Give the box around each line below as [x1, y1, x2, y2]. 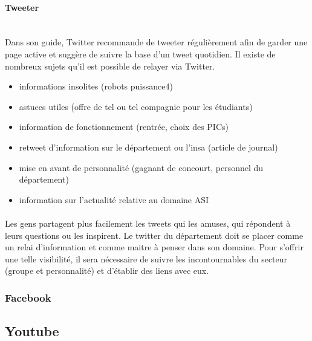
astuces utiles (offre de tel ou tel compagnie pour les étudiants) [19, 100, 253, 112]
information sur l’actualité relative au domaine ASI [19, 193, 209, 206]
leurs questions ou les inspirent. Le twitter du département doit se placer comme [5, 229, 304, 241]
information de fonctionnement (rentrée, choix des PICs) [19, 120, 229, 133]
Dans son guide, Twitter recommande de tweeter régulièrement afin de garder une [5, 36, 308, 48]
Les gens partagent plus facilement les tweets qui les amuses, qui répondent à [5, 216, 291, 229]
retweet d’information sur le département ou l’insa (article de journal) [19, 140, 278, 153]
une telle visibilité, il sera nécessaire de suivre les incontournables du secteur [5, 252, 288, 265]
